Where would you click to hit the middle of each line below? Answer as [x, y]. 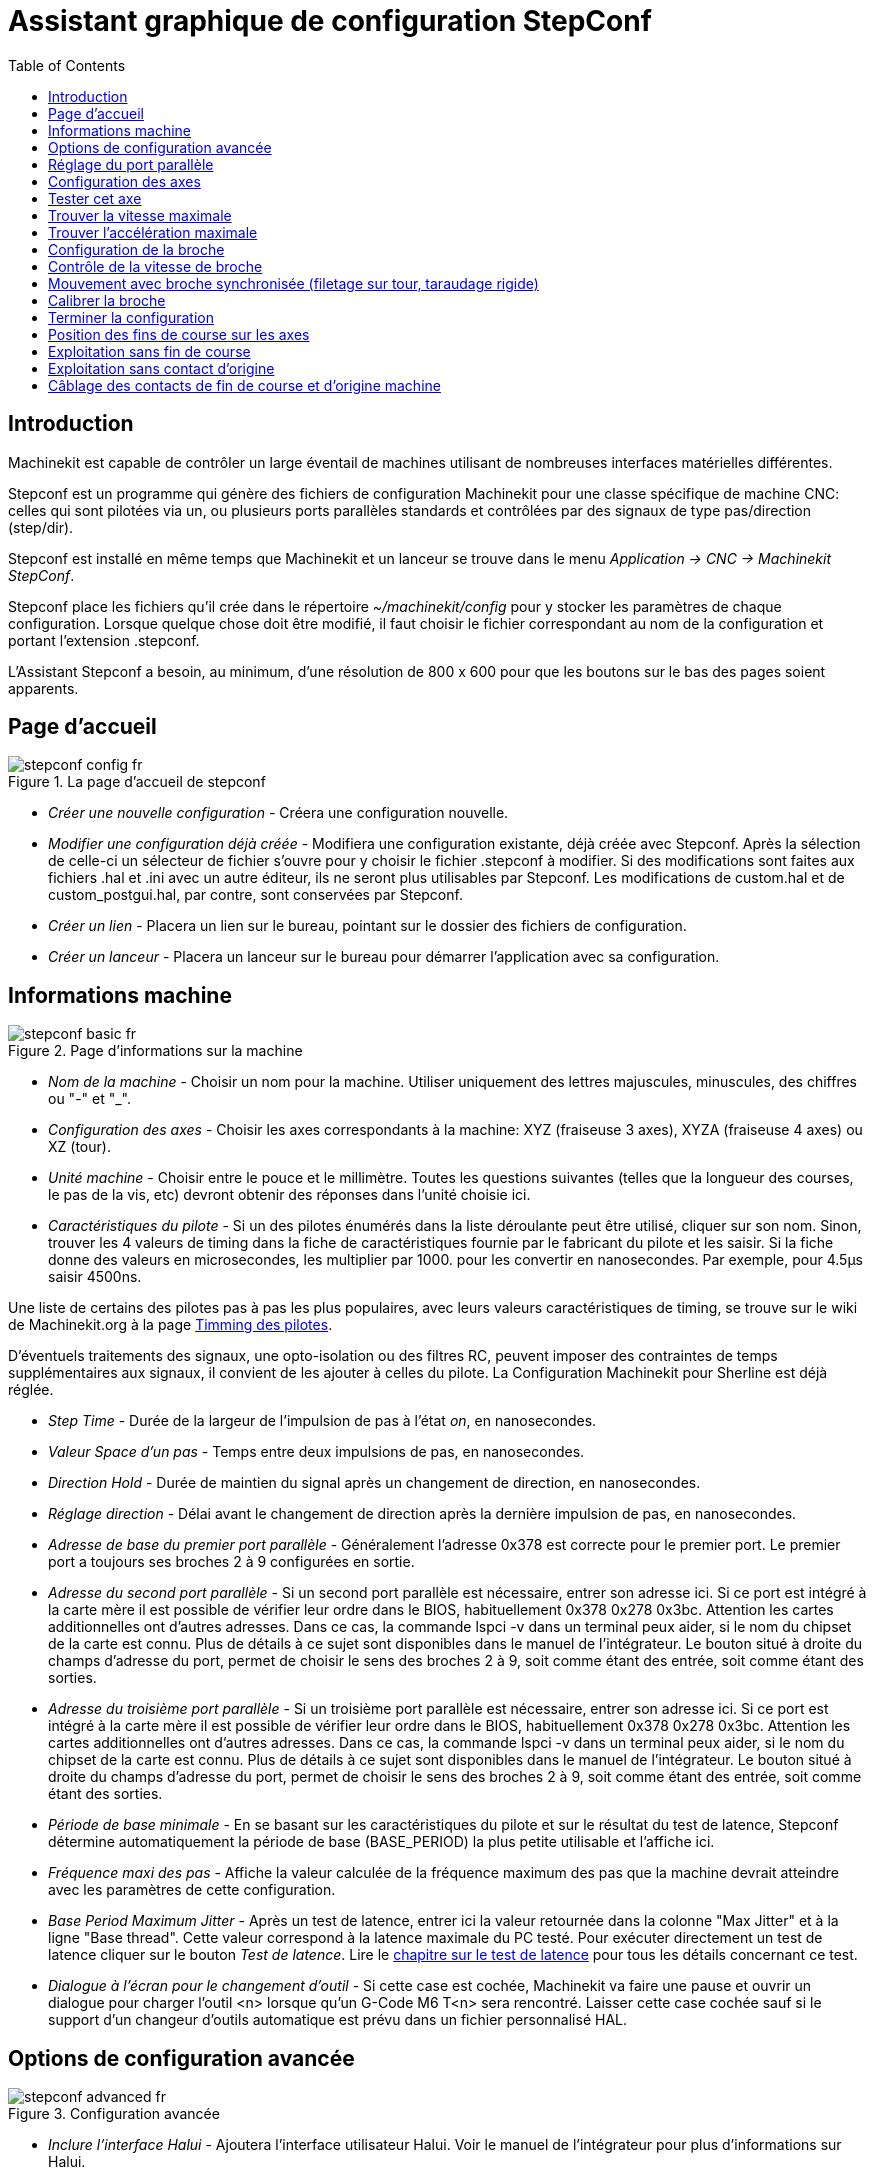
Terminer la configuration [131, 317]
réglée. [31, 1390]
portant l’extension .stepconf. [104, 640]
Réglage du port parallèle [131, 164]
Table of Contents [67, 65]
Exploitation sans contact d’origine [161, 368]
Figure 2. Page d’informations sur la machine [155, 1051]
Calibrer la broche [107, 300]
